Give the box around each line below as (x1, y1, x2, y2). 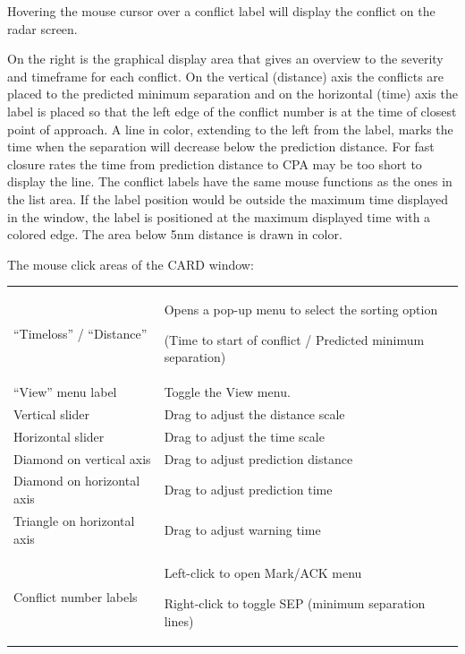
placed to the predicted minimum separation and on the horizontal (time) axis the (7, 84, 458, 103)
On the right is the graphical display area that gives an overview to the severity (7, 49, 444, 68)
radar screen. (7, 19, 78, 38)
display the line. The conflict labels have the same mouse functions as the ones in (7, 172, 452, 191)
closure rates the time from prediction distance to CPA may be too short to (7, 154, 422, 173)
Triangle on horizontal (13, 511, 135, 529)
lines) (164, 611, 194, 630)
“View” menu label (13, 383, 117, 401)
